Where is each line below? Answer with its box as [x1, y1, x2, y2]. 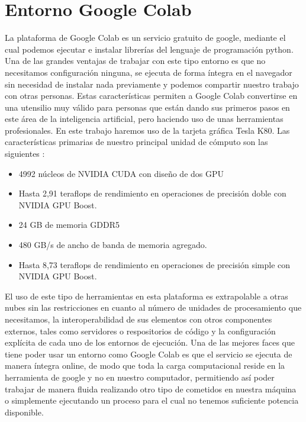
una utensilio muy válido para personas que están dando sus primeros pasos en [5, 101, 290, 113]
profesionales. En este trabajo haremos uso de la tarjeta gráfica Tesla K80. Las [5, 124, 290, 136]
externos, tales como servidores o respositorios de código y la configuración [5, 324, 276, 337]
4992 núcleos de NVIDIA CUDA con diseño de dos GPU [18, 167, 224, 179]
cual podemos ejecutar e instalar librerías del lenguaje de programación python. [5, 43, 294, 55]
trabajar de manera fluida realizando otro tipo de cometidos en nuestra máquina [5, 382, 297, 395]
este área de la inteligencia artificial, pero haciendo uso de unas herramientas [5, 112, 284, 125]
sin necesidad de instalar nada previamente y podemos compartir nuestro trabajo [5, 78, 299, 90]
